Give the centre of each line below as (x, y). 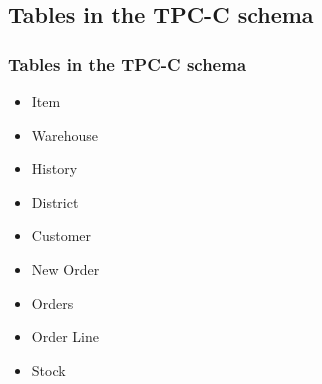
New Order (65, 268)
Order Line (65, 336)
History (54, 168)
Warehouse (65, 134)
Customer (61, 235)
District (55, 201)
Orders (52, 302)
